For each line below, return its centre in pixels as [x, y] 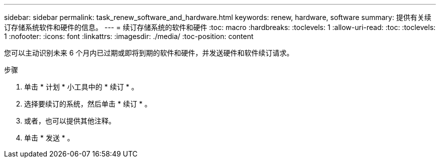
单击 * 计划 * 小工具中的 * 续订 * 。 [81, 87]
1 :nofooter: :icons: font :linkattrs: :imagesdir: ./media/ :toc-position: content [129, 36]
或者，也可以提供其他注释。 [70, 121]
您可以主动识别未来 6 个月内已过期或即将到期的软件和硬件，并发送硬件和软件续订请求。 [149, 53]
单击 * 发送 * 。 [49, 138]
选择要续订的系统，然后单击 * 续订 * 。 [88, 104]
